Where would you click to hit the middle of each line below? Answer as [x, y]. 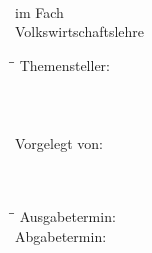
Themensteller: [64, 64]
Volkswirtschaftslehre [80, 31]
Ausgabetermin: [67, 215]
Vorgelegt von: [59, 143]
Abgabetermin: [61, 235]
